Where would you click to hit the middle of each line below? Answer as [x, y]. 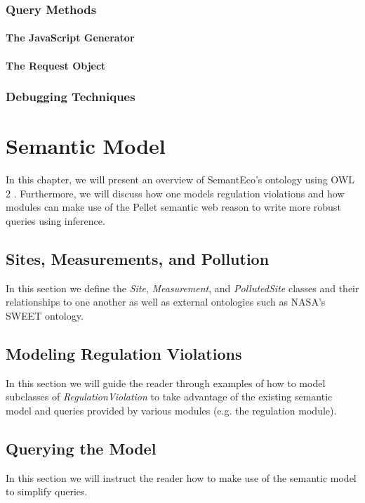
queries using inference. [55, 220]
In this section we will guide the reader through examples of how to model [166, 383]
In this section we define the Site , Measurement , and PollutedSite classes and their [182, 288]
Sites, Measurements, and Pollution [138, 258]
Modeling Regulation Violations [124, 353]
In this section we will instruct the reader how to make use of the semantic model [181, 477]
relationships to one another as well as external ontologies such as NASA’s [166, 302]
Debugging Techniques [71, 97]
